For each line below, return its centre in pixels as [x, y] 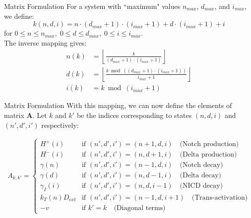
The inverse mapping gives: [45, 42]
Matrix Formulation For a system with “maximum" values [92, 6]
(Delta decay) [200, 176]
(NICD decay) [201, 186]
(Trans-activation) [220, 198]
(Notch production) [209, 144]
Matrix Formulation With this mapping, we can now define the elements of [118, 105]
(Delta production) [208, 155]
